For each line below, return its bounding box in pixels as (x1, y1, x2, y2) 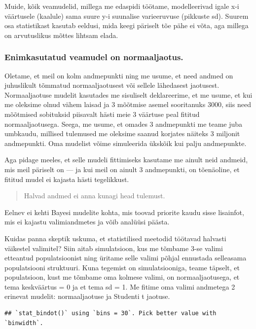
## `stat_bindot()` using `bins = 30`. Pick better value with (4, 310, 217, 317)
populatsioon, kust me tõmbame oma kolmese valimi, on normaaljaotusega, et (4, 272, 240, 282)
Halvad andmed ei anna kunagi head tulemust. (24, 190, 165, 201)
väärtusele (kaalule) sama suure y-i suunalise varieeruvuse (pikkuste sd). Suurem (4, 10, 249, 21)
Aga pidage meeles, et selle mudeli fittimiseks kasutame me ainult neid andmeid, (4, 154, 248, 165)
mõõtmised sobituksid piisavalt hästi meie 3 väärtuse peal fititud (4, 109, 200, 119)
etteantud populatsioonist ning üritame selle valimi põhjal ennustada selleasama (4, 253, 247, 263)
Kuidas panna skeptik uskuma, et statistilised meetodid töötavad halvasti (4, 233, 226, 243)
